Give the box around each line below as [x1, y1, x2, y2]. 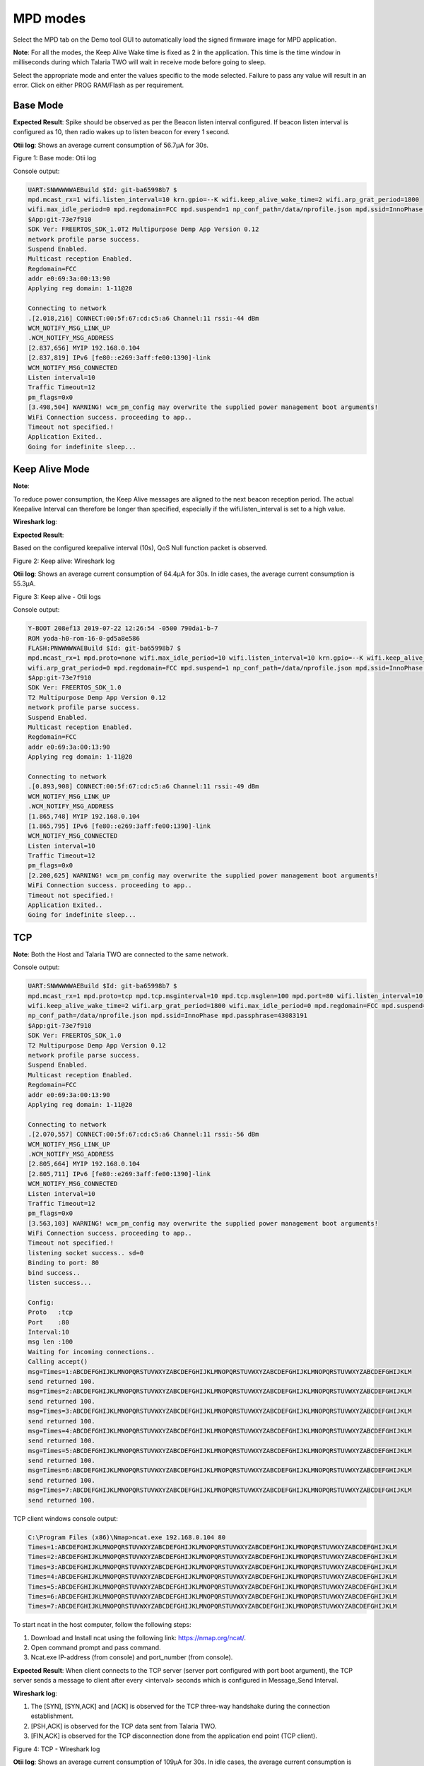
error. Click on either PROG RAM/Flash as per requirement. [13, 81, 184, 90]
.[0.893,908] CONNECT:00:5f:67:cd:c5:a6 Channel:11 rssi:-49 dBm [28, 783, 259, 790]
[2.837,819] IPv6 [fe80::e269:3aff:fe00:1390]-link [28, 354, 211, 362]
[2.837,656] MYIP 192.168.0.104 [28, 343, 141, 352]
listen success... [28, 1279, 92, 1287]
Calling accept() [28, 1358, 88, 1366]
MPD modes [13, 11, 86, 26]
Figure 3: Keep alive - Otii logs [13, 592, 102, 600]
